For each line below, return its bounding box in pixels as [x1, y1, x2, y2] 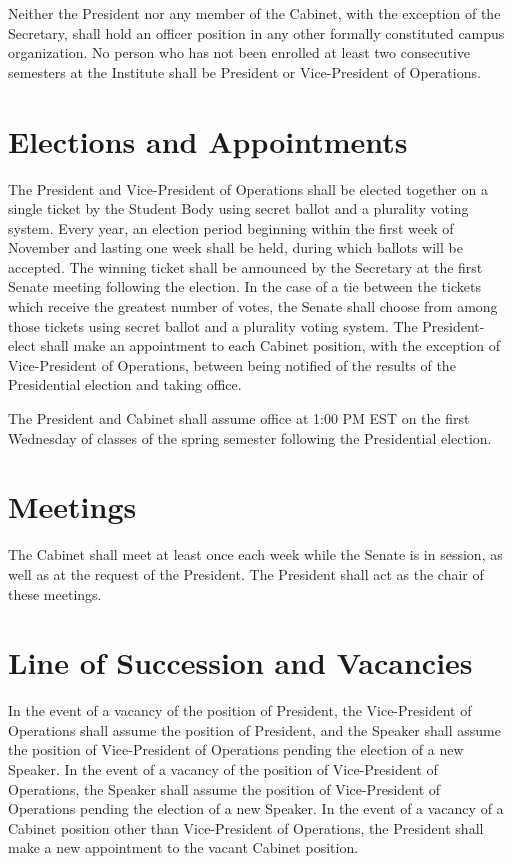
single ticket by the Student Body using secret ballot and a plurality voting [8, 198, 469, 219]
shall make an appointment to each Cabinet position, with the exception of [40, 335, 501, 356]
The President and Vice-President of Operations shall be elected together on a [8, 178, 488, 199]
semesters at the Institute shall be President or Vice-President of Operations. [8, 61, 481, 82]
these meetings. [8, 583, 102, 604]
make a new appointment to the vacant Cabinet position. [8, 837, 359, 858]
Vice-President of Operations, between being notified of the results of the [8, 354, 456, 375]
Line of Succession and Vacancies [8, 642, 473, 683]
